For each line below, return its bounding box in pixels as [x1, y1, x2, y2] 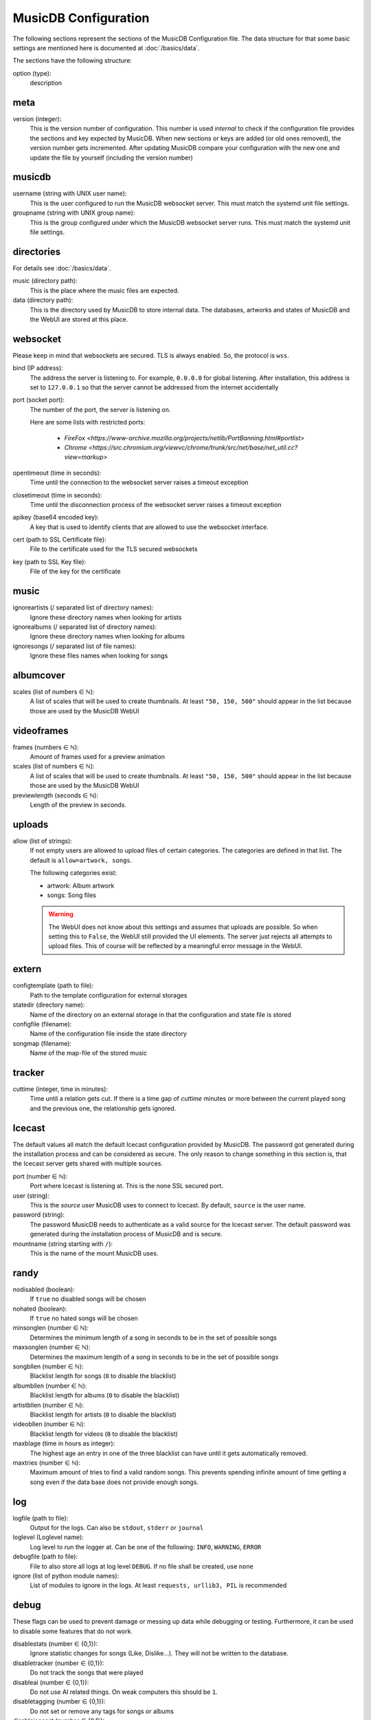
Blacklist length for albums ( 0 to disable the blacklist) [30, 1391, 180, 1399]
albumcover [12, 669, 65, 681]
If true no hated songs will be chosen [30, 1314, 139, 1322]
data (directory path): [12, 296, 74, 304]
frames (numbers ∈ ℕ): [12, 743, 79, 751]
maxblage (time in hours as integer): [12, 1439, 115, 1448]
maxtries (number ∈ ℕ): [12, 1459, 80, 1467]
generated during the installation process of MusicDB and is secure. [30, 1230, 223, 1238]
